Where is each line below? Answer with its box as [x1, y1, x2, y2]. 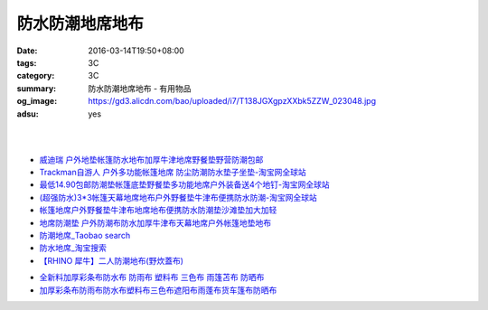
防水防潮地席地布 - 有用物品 [88, 82, 192, 94]
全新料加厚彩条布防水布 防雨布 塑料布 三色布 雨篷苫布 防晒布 [39, 272, 265, 283]
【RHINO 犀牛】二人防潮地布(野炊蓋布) [39, 255, 184, 266]
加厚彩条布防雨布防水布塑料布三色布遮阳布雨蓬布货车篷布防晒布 [39, 285, 277, 296]
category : [16, 70, 55, 81]
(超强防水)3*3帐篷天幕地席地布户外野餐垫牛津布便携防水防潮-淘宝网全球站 [39, 192, 317, 202]
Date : [16, 45, 38, 56]
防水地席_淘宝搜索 [39, 242, 108, 253]
